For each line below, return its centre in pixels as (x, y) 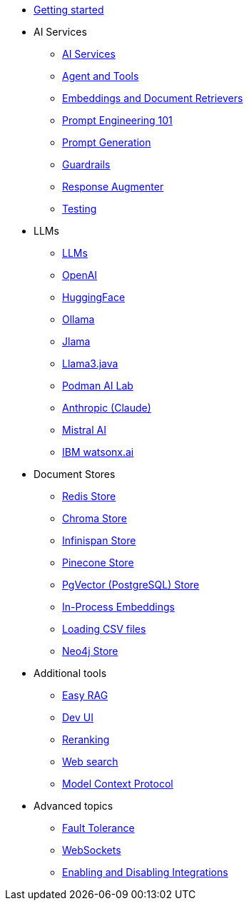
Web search (90, 762)
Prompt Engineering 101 (117, 120)
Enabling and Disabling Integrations (145, 872)
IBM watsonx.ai (98, 452)
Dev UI (78, 717)
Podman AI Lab (98, 386)
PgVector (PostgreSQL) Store (131, 585)
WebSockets (92, 850)
